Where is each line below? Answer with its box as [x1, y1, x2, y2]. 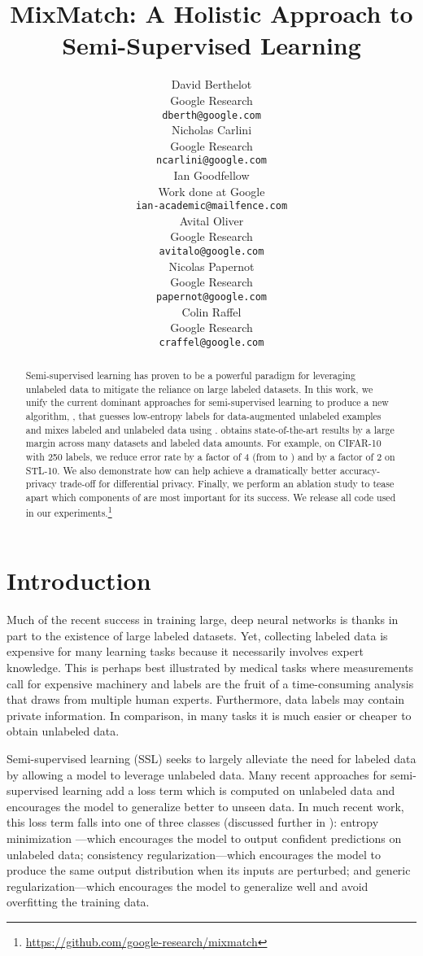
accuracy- [339, 463, 381, 477]
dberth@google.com [162, 109, 261, 121]
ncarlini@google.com [155, 155, 268, 167]
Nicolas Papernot [168, 257, 255, 274]
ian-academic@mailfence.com [135, 200, 288, 212]
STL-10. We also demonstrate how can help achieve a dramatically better [25, 463, 337, 477]
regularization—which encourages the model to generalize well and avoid [7, 877, 368, 894]
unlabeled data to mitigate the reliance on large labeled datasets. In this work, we [25, 382, 373, 395]
